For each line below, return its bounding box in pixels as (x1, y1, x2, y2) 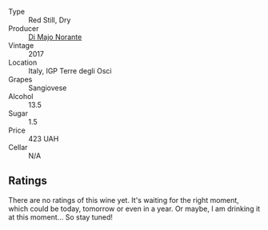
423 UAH (28, 134, 59, 143)
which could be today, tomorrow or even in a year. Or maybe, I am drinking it (8, 204, 261, 213)
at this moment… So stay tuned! (8, 212, 114, 222)
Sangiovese (28, 83, 67, 93)
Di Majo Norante (28, 32, 82, 42)
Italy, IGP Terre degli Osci (28, 66, 112, 75)
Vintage (8, 41, 34, 50)
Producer (8, 24, 39, 33)
